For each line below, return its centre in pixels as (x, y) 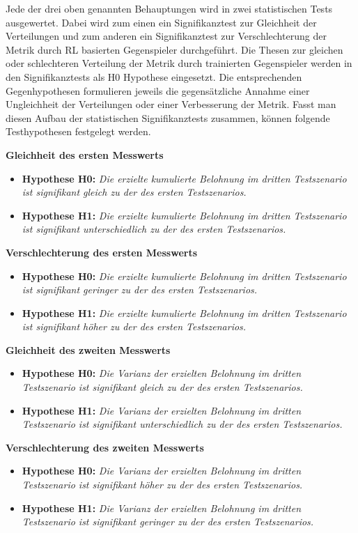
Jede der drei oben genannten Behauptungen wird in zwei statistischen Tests (169, 8)
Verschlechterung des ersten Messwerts (102, 252)
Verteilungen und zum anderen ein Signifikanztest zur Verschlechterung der (166, 36)
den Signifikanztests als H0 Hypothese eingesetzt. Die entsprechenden (154, 76)
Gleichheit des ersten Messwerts (85, 154)
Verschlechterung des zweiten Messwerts (105, 447)
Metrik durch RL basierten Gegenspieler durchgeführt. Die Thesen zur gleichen (174, 49)
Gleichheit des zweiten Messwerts (88, 349)
